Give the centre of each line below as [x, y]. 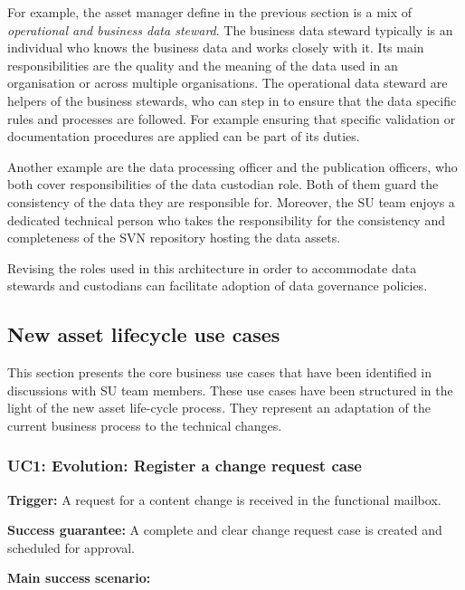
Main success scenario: [79, 578]
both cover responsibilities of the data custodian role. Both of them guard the [223, 184]
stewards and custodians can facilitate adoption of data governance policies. [218, 285]
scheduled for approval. [71, 547]
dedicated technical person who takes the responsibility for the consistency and [226, 219]
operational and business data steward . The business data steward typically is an [230, 29]
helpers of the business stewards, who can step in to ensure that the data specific [232, 100]
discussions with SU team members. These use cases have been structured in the [230, 390]
